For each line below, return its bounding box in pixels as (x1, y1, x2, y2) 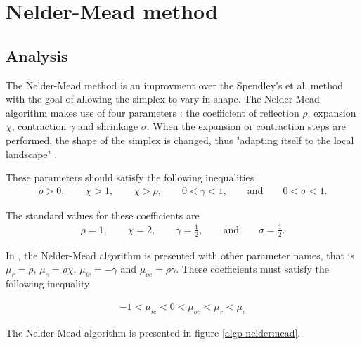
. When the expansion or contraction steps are (146, 119, 346, 134)
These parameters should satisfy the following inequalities (6, 170, 254, 185)
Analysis (6, 44, 68, 66)
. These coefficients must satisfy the (176, 261, 329, 276)
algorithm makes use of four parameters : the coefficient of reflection (6, 105, 299, 119)
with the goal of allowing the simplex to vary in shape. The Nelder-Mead (6, 91, 320, 106)
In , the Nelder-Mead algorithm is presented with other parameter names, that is (6, 247, 354, 262)
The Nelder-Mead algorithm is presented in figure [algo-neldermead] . (6, 325, 301, 339)
